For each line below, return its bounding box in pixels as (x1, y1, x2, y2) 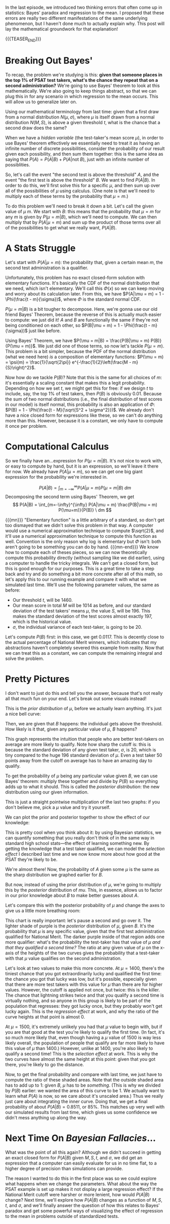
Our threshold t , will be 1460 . (12, 597, 73, 603)
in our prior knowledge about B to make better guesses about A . (5, 892, 139, 898)
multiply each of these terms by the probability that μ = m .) (5, 193, 129, 199)
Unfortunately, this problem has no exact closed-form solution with (5, 274, 145, 280)
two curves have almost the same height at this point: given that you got (5, 1056, 156, 1062)
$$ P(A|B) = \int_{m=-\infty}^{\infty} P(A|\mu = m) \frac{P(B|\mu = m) (12, 502, 158, 508)
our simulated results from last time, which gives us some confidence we (5, 1109, 158, 1115)
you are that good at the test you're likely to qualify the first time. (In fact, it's (5, 1029, 165, 1035)
